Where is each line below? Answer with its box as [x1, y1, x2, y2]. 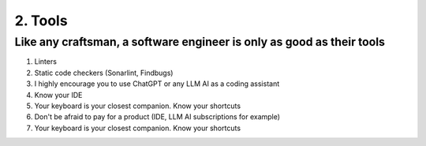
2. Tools [14, 12, 68, 29]
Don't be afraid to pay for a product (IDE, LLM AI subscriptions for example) [34, 112, 280, 122]
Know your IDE [34, 90, 83, 99]
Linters [34, 57, 57, 66]
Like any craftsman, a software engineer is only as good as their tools [14, 35, 386, 49]
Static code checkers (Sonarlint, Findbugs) [34, 68, 174, 77]
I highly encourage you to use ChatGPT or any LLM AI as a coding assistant [34, 79, 280, 88]
